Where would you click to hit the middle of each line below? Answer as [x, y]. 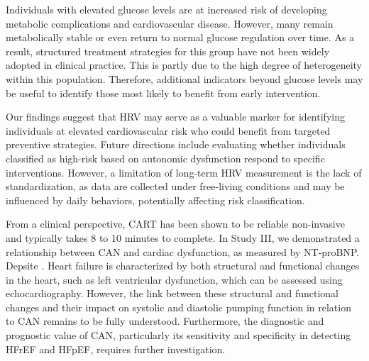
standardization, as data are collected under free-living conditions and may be [175, 186]
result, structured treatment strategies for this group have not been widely [168, 51]
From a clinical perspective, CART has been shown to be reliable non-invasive [175, 224]
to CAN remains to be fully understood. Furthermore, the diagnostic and [165, 321]
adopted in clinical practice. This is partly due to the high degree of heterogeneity [184, 65]
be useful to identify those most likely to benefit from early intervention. [163, 93]
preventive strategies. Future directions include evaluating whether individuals [176, 144]
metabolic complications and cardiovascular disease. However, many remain [170, 23]
